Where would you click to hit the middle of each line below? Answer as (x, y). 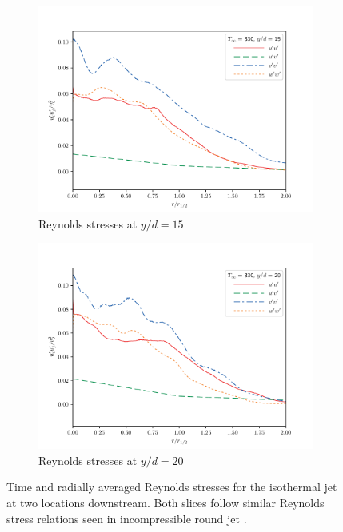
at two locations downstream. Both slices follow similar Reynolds (166, 502)
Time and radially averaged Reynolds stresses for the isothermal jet (172, 487)
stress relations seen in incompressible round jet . (127, 518)
